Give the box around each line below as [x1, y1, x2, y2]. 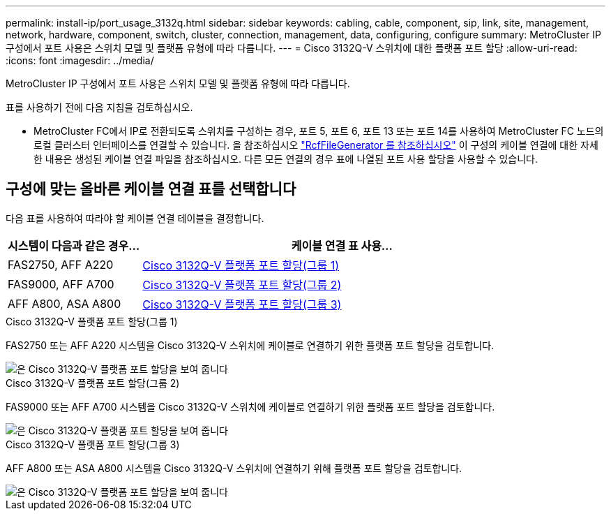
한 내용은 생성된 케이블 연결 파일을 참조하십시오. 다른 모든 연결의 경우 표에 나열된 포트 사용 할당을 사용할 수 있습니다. [33, 153, 538, 165]
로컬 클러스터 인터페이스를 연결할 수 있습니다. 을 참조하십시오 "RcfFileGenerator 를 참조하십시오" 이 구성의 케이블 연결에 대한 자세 [33, 139, 598, 151]
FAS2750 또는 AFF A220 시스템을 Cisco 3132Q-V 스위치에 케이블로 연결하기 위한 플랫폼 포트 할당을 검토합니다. [6, 339, 495, 351]
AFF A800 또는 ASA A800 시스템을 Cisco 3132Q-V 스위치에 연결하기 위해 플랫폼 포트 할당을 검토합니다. [6, 462, 462, 474]
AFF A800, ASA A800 [8, 296, 121, 311]
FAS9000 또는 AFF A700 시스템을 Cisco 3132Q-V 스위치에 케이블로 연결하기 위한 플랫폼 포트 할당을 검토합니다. [6, 400, 495, 413]
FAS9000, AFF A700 [8, 277, 114, 291]
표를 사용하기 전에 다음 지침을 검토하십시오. [6, 101, 193, 113]
